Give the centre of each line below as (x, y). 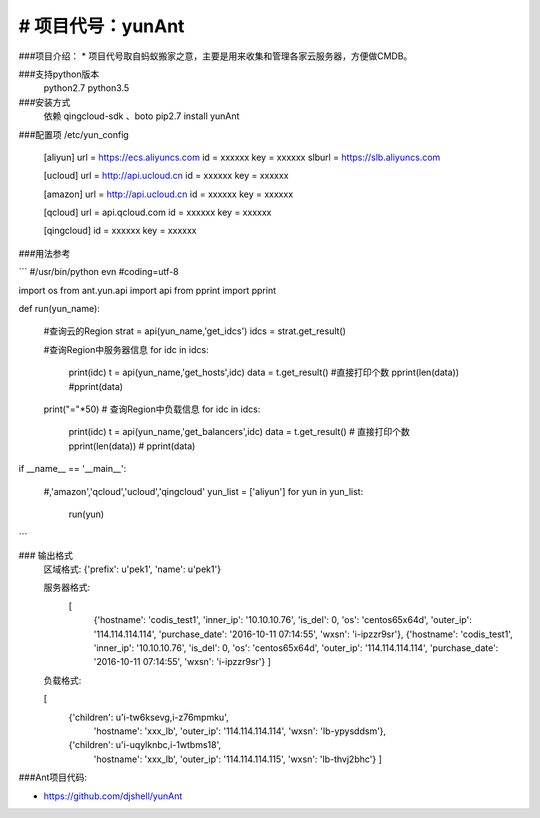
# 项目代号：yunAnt (101, 26)
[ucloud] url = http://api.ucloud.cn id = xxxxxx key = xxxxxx (166, 176)
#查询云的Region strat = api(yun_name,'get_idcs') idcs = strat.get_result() (195, 331)
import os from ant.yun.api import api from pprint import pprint (147, 290)
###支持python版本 (59, 74)
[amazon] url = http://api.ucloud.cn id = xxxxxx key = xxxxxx (168, 194)
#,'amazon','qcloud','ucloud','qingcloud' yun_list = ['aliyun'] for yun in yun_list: (203, 491)
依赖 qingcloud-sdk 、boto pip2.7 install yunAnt (141, 116)
